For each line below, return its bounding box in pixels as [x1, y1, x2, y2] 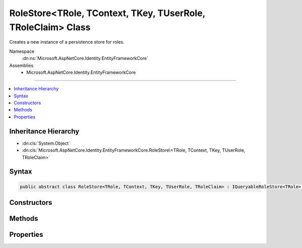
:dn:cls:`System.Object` [22, 140, 70, 146]
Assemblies [9, 62, 34, 68]
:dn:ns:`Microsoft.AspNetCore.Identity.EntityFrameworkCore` [22, 55, 148, 61]
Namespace [9, 48, 35, 54]
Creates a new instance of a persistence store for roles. [9, 39, 125, 45]
